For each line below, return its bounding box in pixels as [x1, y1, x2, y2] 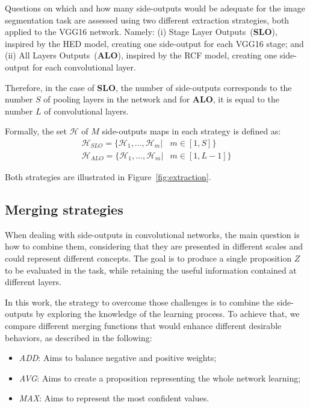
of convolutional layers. [44, 104, 129, 117]
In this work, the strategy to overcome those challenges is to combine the [5, 295, 274, 308]
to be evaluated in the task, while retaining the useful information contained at [5, 263, 297, 276]
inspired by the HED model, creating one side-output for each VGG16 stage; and [5, 37, 304, 49]
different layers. [5, 275, 61, 288]
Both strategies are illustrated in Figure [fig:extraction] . [5, 171, 211, 183]
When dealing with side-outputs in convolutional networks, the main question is [5, 228, 300, 240]
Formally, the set [5, 125, 67, 137]
